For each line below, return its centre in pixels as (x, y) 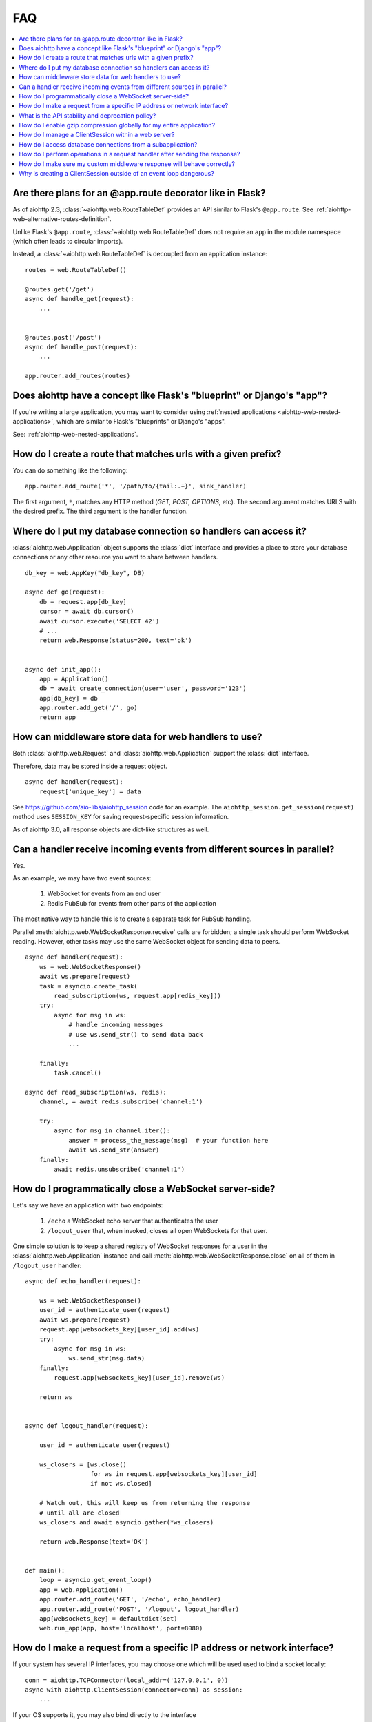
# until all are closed (79, 1513)
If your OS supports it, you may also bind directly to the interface (104, 1714)
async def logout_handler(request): (87, 1426)
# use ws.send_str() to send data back (136, 1034)
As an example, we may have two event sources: (82, 878)
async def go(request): (65, 592)
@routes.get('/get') (60, 289)
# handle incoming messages (116, 1025)
